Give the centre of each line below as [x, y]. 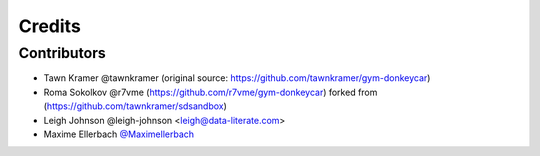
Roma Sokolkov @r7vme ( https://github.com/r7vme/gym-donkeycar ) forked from [210, 92]
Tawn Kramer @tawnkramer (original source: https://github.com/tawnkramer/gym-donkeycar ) [237, 78]
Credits [50, 26]
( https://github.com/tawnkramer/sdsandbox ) [135, 106]
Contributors [62, 53]
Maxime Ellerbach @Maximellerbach [119, 134]
